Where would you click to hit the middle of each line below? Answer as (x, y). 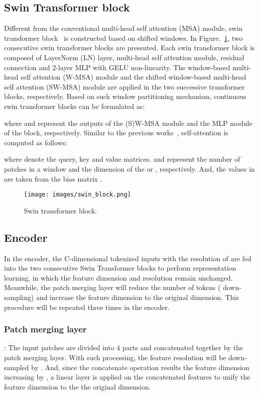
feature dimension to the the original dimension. (77, 386)
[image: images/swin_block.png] (77, 195)
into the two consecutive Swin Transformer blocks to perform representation (120, 268)
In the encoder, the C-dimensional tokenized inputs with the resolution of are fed (128, 258)
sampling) (19, 297)
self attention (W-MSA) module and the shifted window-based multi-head (133, 77)
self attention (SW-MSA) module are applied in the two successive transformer (125, 86)
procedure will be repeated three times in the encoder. (87, 307)
